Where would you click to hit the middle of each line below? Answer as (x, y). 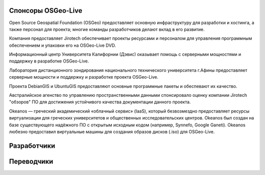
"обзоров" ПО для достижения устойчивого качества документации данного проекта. (100, 102)
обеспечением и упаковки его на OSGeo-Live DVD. (63, 45)
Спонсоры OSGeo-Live (46, 11)
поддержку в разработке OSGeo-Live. (49, 61)
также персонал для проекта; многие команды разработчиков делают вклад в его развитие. (107, 29)
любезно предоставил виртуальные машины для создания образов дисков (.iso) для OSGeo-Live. (112, 131)
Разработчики (32, 146)
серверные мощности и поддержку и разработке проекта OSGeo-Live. (84, 77)
